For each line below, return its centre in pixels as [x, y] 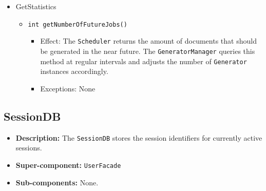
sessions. [29, 148]
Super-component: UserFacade [68, 165]
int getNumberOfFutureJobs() [78, 24]
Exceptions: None [68, 88]
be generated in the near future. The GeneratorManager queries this [148, 51]
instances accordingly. [74, 71]
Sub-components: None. [57, 182]
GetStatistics [36, 6]
